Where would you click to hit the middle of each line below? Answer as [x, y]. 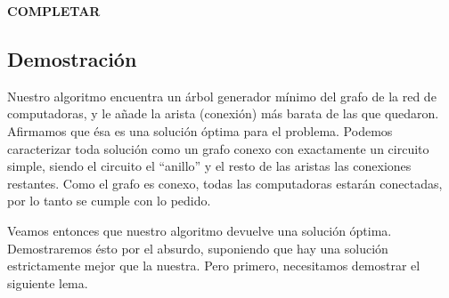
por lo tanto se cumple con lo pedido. [109, 201]
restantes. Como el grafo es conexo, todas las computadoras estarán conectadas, [225, 183]
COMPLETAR [54, 11]
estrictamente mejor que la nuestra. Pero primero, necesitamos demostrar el [214, 266]
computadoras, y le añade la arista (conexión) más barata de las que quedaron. [223, 113]
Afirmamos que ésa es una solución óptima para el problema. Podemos [200, 130]
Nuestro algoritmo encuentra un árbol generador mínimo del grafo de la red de [222, 96]
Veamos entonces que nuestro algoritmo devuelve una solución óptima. [200, 230]
